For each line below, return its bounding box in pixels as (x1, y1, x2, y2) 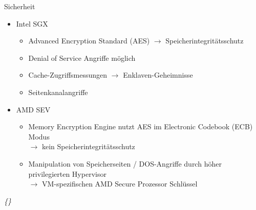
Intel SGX (16, 18, 48, 29)
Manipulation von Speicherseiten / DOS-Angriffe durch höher (28, 158, 222, 169)
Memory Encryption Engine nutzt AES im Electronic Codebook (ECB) (28, 121, 253, 132)
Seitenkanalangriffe (28, 86, 88, 97)
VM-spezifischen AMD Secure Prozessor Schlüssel (41, 178, 198, 189)
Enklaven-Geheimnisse (123, 69, 193, 80)
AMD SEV (16, 104, 51, 114)
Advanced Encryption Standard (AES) (28, 35, 150, 46)
